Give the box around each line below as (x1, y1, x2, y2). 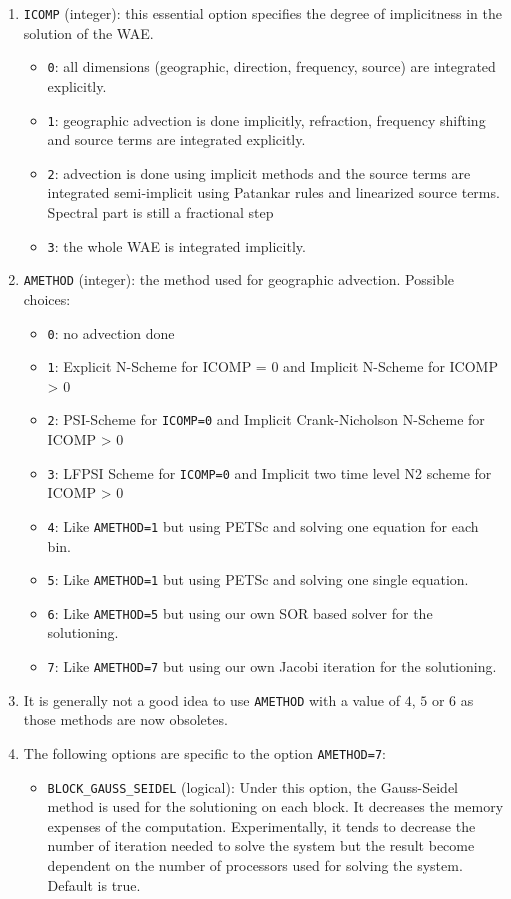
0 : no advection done (47, 322, 175, 343)
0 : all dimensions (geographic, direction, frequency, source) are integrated (47, 56, 496, 77)
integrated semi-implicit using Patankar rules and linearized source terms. (47, 182, 500, 203)
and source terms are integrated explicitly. (47, 129, 306, 150)
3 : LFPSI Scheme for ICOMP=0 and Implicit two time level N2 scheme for (47, 462, 492, 483)
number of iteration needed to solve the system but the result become (47, 835, 475, 856)
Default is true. (47, 874, 141, 895)
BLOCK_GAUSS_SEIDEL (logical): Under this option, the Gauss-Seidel (47, 776, 459, 797)
